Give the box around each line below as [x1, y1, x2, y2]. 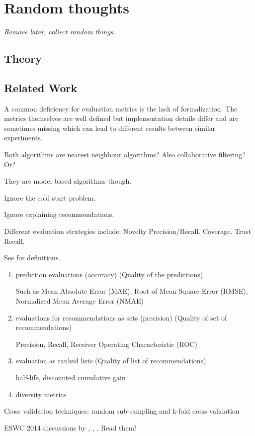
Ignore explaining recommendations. [4, 209, 114, 219]
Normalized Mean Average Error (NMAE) [15, 296, 144, 306]
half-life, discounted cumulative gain [15, 372, 126, 382]
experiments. [4, 132, 43, 143]
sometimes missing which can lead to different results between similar [4, 122, 216, 133]
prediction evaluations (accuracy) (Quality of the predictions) [15, 269, 203, 279]
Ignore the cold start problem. [4, 192, 96, 203]
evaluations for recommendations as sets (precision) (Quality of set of [15, 312, 227, 323]
